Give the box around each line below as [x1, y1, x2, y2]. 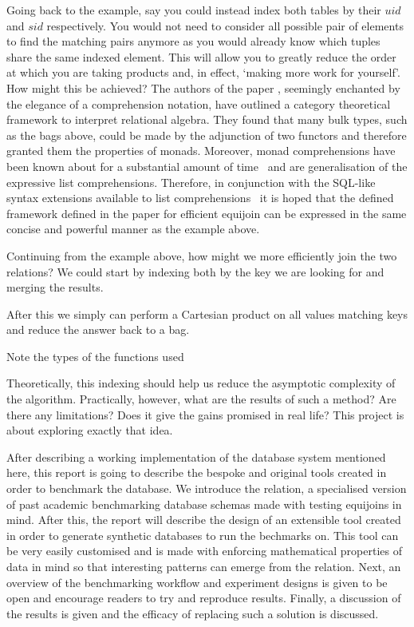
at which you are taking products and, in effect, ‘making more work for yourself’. [6, 64, 400, 81]
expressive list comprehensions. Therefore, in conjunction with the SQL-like [6, 173, 376, 190]
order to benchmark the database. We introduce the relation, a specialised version [6, 480, 407, 497]
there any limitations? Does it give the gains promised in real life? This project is [6, 406, 404, 423]
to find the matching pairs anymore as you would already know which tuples [6, 33, 380, 50]
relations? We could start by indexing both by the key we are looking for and [6, 263, 384, 280]
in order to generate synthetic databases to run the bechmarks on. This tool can [6, 526, 399, 543]
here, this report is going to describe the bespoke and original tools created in [6, 464, 387, 481]
